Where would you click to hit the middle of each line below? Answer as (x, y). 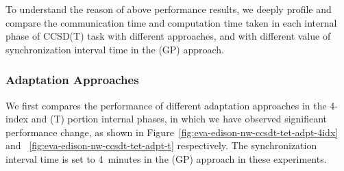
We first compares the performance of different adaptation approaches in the (166, 105)
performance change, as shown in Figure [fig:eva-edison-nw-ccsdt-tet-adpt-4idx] (172, 132)
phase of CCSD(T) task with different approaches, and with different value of (168, 36)
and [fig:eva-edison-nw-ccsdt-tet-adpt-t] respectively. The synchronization (161, 145)
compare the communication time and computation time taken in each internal (171, 22)
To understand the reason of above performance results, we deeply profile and (169, 9)
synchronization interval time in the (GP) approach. (115, 49)
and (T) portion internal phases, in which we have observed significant (179, 119)
